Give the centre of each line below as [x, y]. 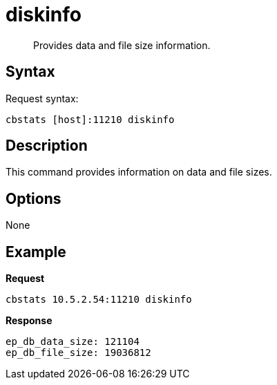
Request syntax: [42, 98]
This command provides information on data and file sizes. [139, 172]
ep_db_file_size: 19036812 [78, 353]
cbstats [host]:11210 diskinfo [90, 119]
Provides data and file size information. [122, 45]
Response [29, 321]
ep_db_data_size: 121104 [73, 342]
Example [36, 252]
